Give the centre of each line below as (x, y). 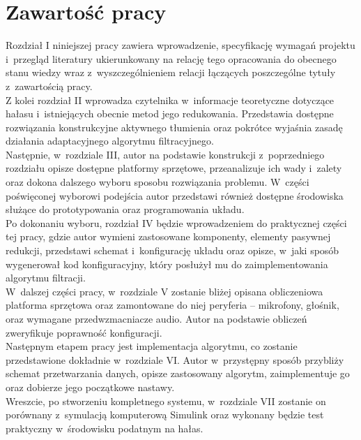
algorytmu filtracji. (46, 278)
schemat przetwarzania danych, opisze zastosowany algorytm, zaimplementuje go (178, 373)
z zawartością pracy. (49, 86)
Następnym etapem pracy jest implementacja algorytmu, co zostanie (152, 346)
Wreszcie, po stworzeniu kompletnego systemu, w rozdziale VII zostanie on (166, 401)
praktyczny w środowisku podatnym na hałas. (105, 428)
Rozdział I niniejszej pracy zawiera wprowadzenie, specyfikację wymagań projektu (180, 45)
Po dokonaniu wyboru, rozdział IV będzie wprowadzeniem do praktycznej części (176, 222)
